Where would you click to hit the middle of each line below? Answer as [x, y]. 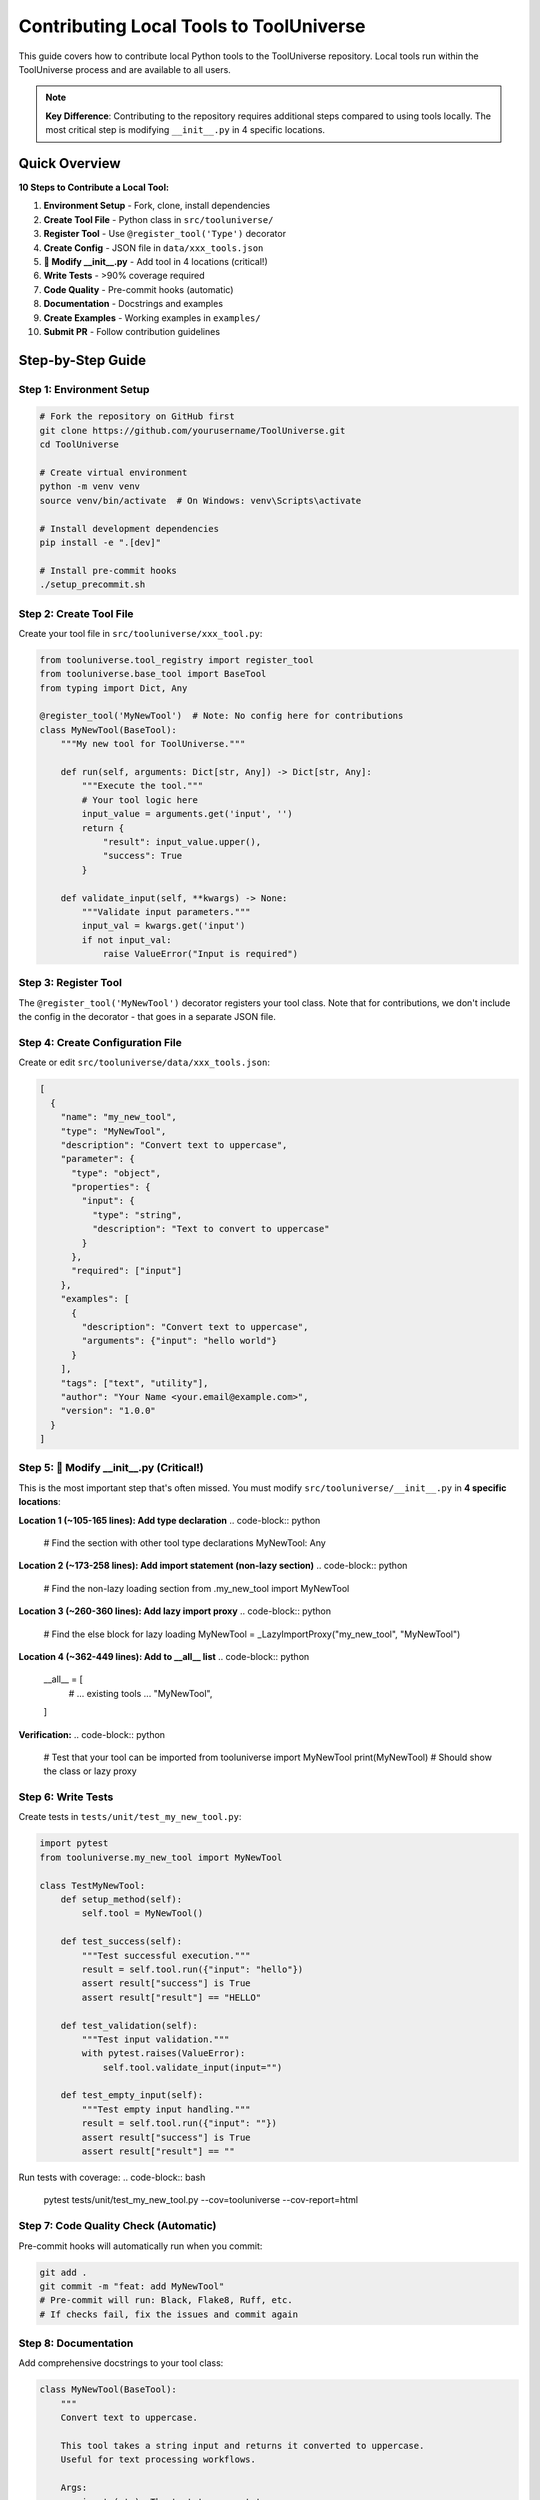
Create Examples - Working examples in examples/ [152, 317]
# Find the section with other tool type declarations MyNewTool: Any [185, 1543]
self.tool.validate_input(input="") [192, 2067]
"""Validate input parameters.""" [166, 911]
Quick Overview [69, 163]
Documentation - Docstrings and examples [133, 304]
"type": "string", [137, 1214]
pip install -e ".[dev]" [100, 542]
